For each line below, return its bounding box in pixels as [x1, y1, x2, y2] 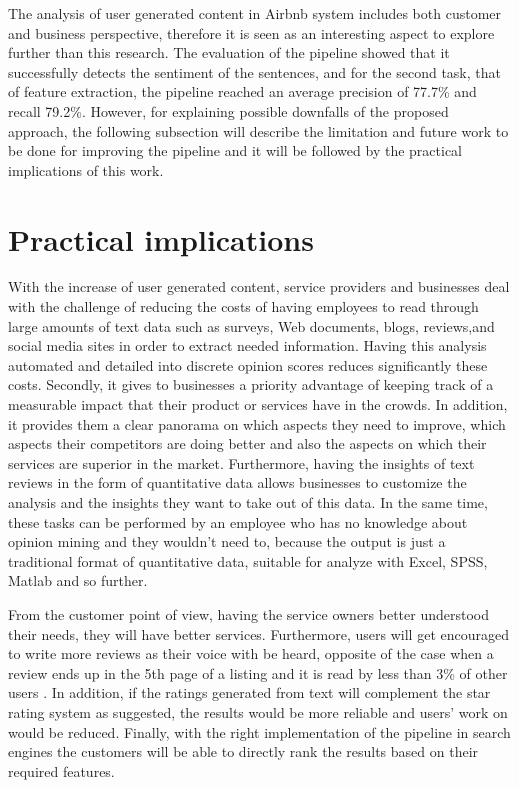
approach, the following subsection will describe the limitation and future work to [8, 120, 509, 141]
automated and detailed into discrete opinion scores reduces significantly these [8, 354, 488, 375]
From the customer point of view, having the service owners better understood [8, 603, 490, 624]
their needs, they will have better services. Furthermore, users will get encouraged [8, 623, 509, 644]
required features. [8, 760, 115, 781]
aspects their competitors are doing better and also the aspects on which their [8, 433, 487, 454]
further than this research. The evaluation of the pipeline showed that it [8, 42, 450, 63]
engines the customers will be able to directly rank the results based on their [8, 741, 479, 762]
